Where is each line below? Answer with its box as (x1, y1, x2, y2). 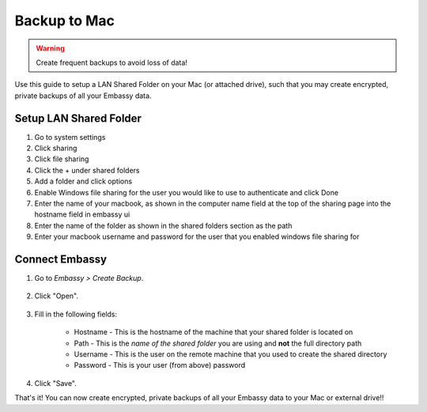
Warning (36, 43, 65, 53)
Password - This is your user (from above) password (74, 361, 246, 370)
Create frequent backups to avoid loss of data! (36, 58, 187, 67)
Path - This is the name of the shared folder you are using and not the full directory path (74, 338, 362, 348)
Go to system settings (34, 132, 106, 142)
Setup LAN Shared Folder (14, 112, 142, 125)
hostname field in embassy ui (34, 210, 130, 219)
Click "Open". (34, 291, 79, 300)
